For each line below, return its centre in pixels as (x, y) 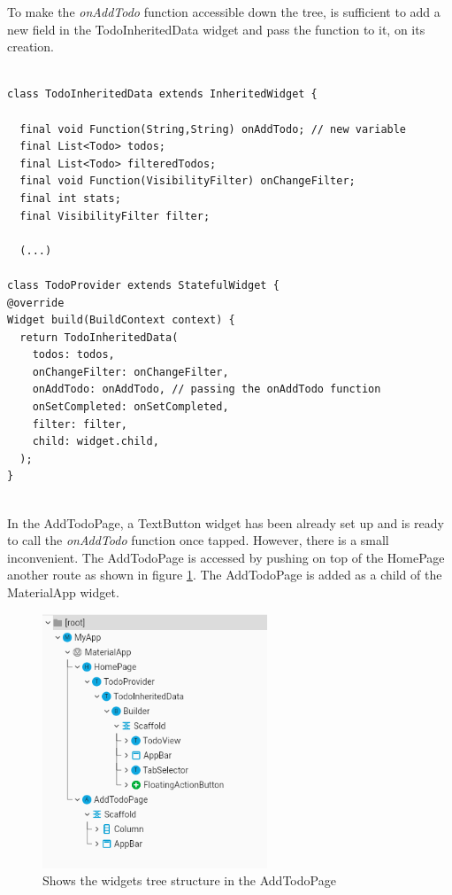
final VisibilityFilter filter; (115, 216)
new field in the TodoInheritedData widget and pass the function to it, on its (216, 29)
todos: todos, (73, 355)
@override (36, 303)
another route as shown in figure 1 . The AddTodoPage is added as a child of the (225, 575)
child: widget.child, (96, 442)
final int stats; (70, 198)
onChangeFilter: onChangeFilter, (130, 372)
